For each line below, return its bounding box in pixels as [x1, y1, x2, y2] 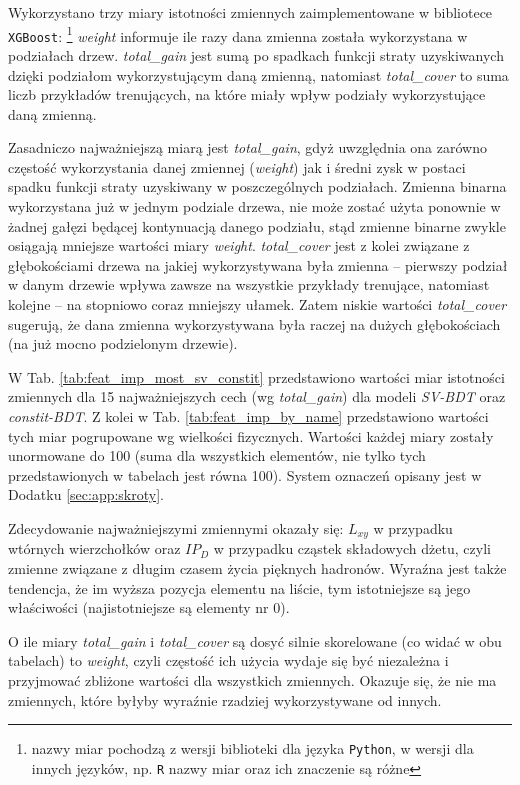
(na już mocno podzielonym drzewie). [8, 333, 238, 354]
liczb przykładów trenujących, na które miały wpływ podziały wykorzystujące [8, 84, 486, 105]
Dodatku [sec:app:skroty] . [8, 484, 164, 505]
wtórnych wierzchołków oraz [8, 538, 181, 559]
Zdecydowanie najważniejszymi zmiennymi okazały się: [8, 517, 344, 538]
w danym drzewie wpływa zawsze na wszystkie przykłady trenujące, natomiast [8, 274, 490, 295]
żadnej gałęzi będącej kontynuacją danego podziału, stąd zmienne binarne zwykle [8, 215, 506, 236]
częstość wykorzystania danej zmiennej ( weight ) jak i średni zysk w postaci [8, 156, 466, 177]
